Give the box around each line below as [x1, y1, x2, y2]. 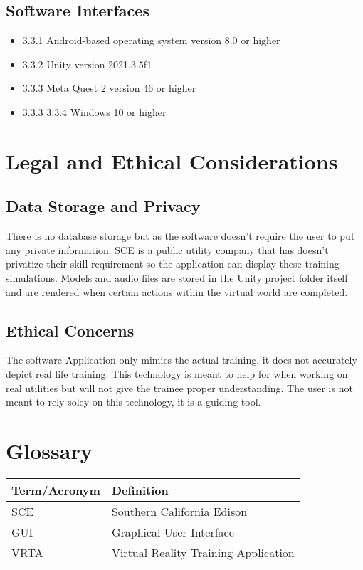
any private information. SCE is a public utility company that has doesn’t [6, 242, 329, 257]
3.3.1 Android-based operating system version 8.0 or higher [22, 33, 280, 48]
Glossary [6, 436, 93, 465]
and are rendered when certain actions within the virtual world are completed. [6, 284, 348, 299]
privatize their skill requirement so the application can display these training [6, 256, 340, 271]
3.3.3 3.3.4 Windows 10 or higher [22, 104, 167, 119]
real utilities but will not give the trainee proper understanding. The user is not [6, 380, 353, 395]
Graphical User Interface [111, 523, 234, 540]
